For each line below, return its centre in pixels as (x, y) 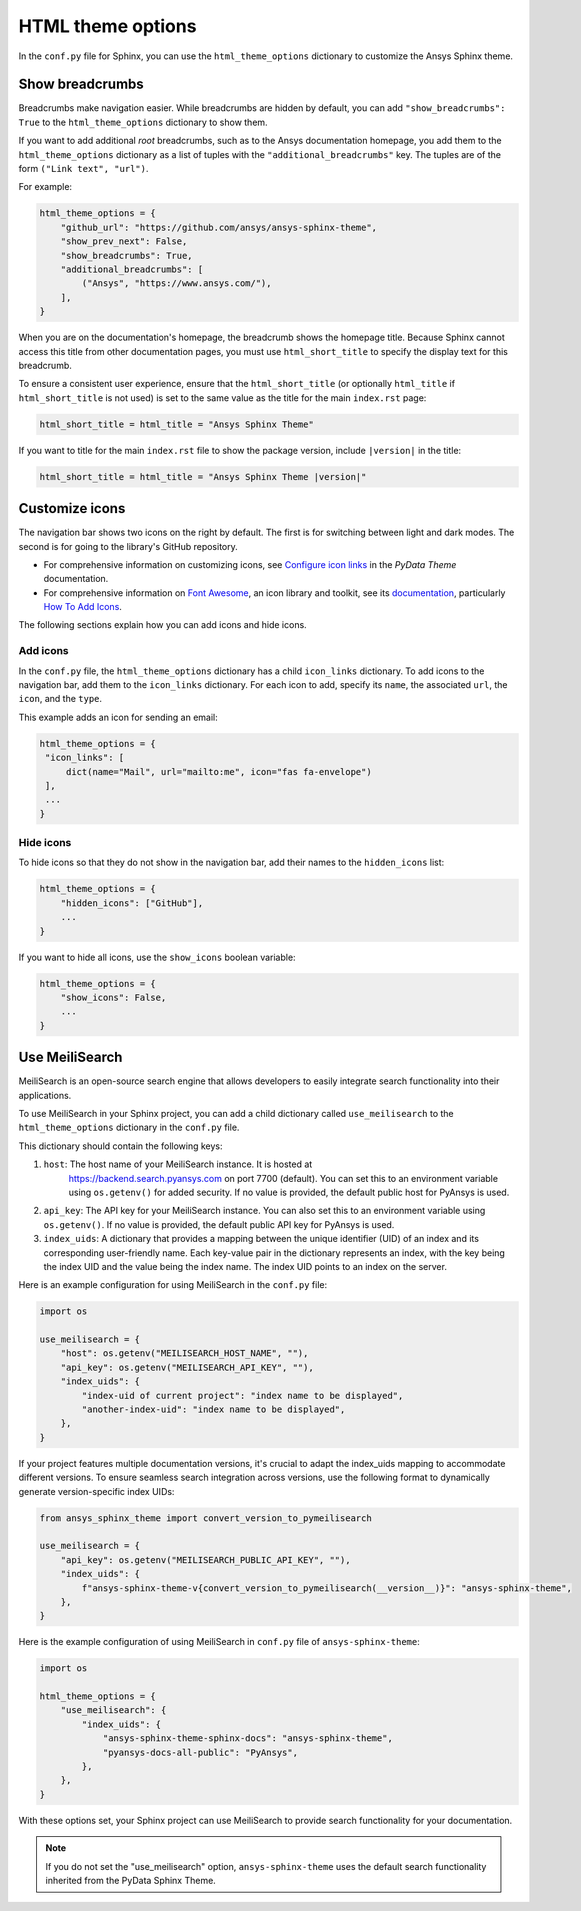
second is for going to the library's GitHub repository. (128, 546)
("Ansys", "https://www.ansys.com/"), (176, 283)
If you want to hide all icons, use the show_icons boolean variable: (157, 957)
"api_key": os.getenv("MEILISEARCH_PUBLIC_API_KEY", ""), (205, 1559)
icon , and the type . (60, 699)
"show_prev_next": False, (124, 241)
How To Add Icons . (82, 607)
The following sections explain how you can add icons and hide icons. (162, 625)
